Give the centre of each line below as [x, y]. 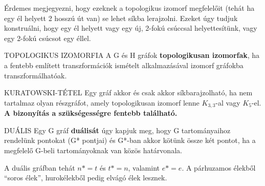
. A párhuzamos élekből [219, 167]
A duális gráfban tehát [40, 167]
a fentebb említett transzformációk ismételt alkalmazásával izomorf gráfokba [124, 65]
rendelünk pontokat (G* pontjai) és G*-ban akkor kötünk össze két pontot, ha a [130, 140]
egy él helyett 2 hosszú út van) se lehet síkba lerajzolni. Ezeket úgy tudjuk [121, 18]
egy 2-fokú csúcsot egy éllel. [48, 38]
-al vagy [228, 102]
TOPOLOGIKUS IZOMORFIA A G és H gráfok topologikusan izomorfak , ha [132, 55]
